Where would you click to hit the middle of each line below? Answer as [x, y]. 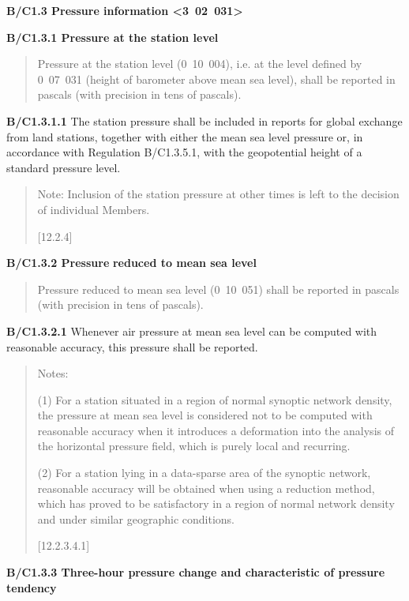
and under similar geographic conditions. [136, 518]
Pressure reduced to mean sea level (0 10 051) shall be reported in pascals [218, 289]
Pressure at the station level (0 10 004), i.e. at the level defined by [200, 64]
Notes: [53, 373]
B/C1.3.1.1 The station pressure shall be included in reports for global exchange [204, 120]
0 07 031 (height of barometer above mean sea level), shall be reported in [216, 79]
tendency [32, 587]
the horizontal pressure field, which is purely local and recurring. [194, 446]
